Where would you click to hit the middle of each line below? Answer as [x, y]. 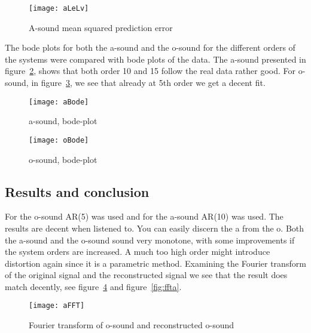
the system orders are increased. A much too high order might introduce [138, 252]
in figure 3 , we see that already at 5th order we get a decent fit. [148, 83]
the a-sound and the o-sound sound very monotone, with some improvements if [150, 240]
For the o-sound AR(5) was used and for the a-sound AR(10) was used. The [144, 216]
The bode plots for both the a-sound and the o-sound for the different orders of [150, 47]
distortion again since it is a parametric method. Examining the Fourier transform [155, 263]
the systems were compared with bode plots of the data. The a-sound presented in [155, 59]
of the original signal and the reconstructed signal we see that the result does [146, 275]
